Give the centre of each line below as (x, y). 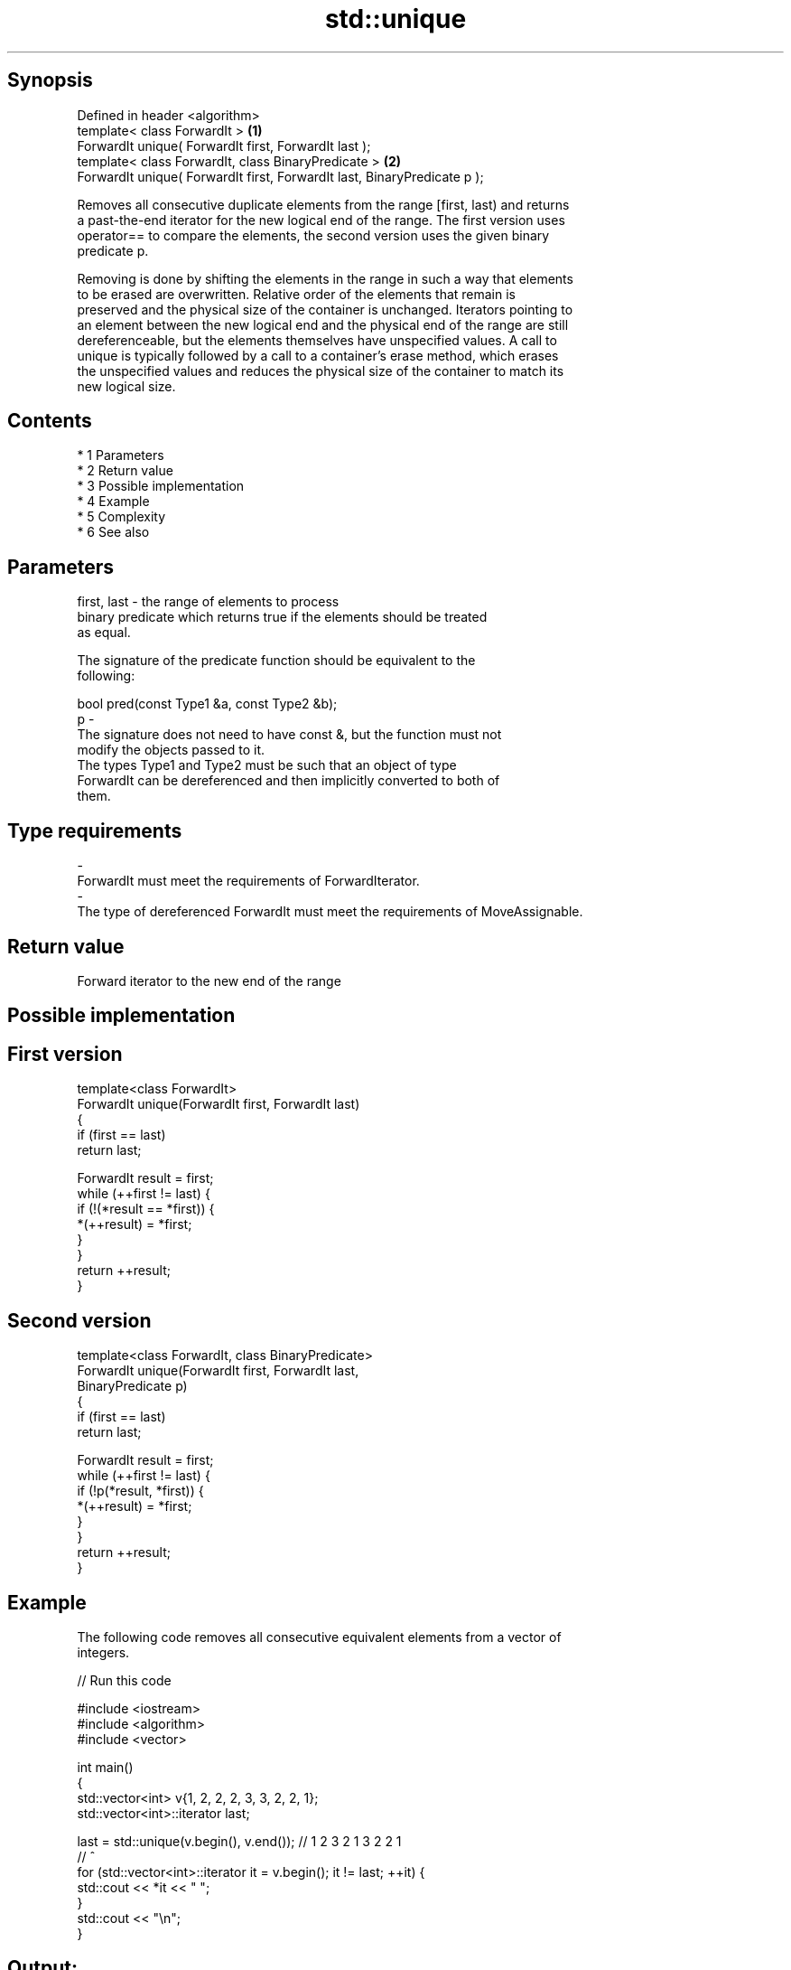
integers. (103, 1652)
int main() (105, 1767)
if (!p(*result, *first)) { (140, 1491)
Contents (50, 421)
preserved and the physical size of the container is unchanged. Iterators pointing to (325, 309)
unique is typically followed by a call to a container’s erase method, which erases (318, 355)
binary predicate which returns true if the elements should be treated (282, 617)
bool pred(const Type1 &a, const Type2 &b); (207, 704)
